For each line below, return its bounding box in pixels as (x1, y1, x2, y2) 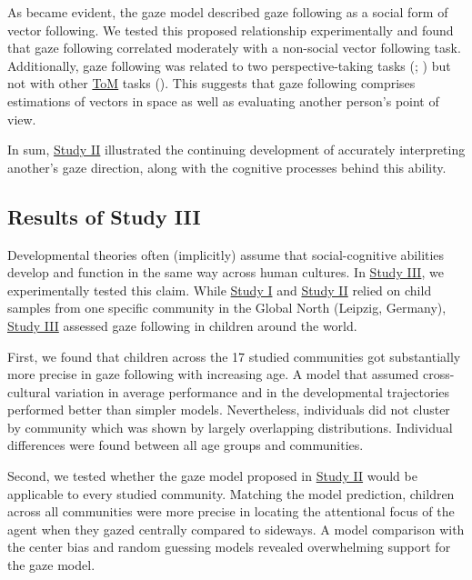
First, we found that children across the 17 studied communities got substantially (7, 346, 461, 365)
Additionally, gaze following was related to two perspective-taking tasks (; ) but (7, 55, 451, 75)
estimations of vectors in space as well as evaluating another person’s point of (7, 91, 439, 110)
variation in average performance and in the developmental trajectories (55, 382, 450, 401)
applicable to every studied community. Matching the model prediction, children (7, 484, 455, 503)
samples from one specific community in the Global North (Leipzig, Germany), (7, 298, 447, 317)
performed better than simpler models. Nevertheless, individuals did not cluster (7, 400, 450, 419)
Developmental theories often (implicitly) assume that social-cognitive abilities (7, 245, 445, 264)
